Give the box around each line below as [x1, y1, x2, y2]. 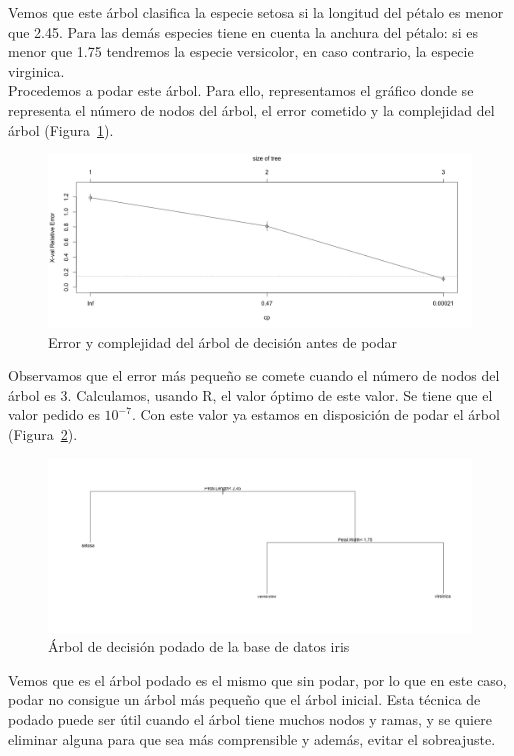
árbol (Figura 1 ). [8, 119, 114, 140]
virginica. [8, 60, 65, 81]
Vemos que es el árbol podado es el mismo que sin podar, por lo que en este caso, [8, 669, 507, 690]
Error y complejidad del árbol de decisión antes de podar [48, 331, 398, 352]
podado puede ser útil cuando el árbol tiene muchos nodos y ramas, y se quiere [8, 708, 492, 729]
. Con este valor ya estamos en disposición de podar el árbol [131, 404, 500, 425]
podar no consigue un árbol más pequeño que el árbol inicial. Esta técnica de [8, 689, 481, 710]
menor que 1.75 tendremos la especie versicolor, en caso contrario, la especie [8, 41, 474, 62]
